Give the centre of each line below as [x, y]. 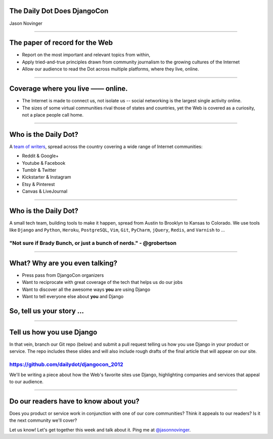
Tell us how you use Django [53, 332]
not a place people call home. [53, 115]
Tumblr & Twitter [39, 170]
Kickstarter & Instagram [47, 177]
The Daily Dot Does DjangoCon [59, 11]
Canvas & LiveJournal [45, 191]
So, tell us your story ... [47, 311]
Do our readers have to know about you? [75, 401]
